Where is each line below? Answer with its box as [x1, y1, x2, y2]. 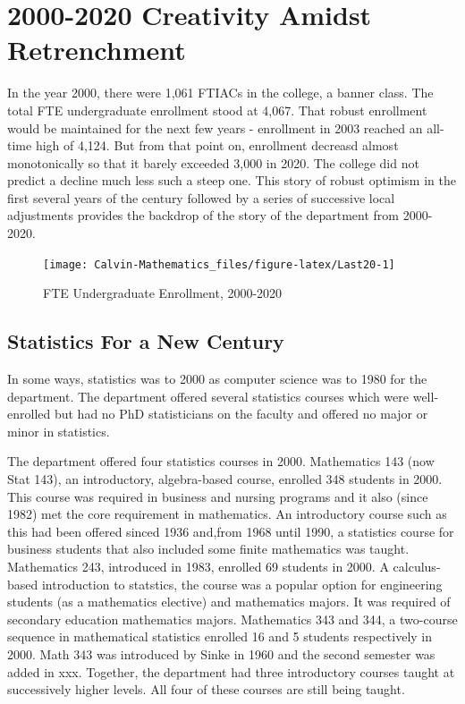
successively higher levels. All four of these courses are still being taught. [7, 680, 405, 699]
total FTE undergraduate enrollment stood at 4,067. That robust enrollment [7, 100, 427, 119]
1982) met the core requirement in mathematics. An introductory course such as [7, 505, 447, 523]
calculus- [393, 557, 441, 576]
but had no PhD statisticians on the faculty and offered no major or [54, 404, 428, 423]
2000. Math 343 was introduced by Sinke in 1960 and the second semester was [7, 645, 435, 664]
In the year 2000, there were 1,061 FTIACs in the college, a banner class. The [7, 83, 434, 102]
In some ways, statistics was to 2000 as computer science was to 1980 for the [7, 369, 427, 388]
